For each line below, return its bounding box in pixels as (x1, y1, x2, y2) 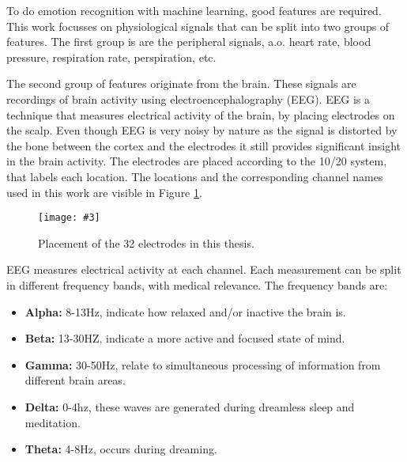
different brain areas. (24, 372, 126, 388)
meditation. (24, 414, 81, 430)
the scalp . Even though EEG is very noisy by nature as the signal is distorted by (6, 122, 398, 138)
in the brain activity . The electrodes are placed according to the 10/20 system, (6, 153, 387, 169)
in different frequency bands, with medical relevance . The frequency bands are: (6, 276, 388, 293)
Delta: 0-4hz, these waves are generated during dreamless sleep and (24, 398, 355, 415)
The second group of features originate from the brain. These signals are (6, 75, 356, 92)
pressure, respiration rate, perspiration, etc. (6, 48, 217, 65)
